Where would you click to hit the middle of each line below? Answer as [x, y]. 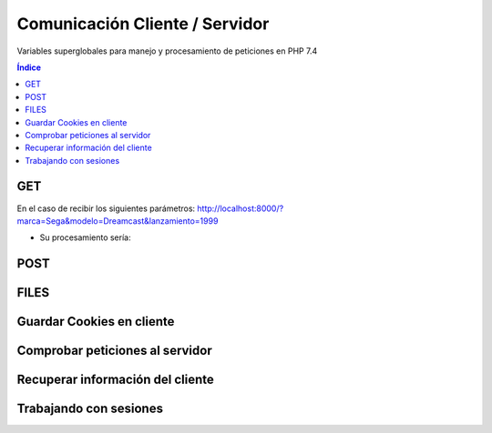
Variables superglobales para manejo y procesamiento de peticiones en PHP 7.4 [167, 51]
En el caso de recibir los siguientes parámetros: [106, 208]
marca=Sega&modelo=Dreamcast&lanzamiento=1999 [118, 221]
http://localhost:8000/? [241, 208]
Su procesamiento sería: [85, 237]
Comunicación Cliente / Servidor [143, 24]
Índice [29, 67]
